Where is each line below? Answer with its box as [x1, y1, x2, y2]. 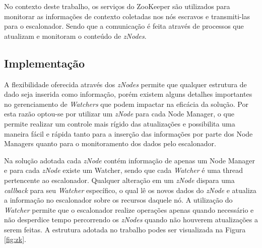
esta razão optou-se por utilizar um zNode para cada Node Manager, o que [4, 108, 234, 119]
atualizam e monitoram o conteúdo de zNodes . [4, 30, 147, 41]
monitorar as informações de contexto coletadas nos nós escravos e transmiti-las [4, 11, 250, 21]
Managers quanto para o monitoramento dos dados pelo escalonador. [4, 138, 216, 149]
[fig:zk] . [4, 234, 26, 244]
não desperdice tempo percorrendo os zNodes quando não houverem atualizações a [4, 214, 258, 225]
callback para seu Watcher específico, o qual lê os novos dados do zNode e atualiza [4, 184, 256, 195]
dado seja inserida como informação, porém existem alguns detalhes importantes [4, 89, 252, 99]
